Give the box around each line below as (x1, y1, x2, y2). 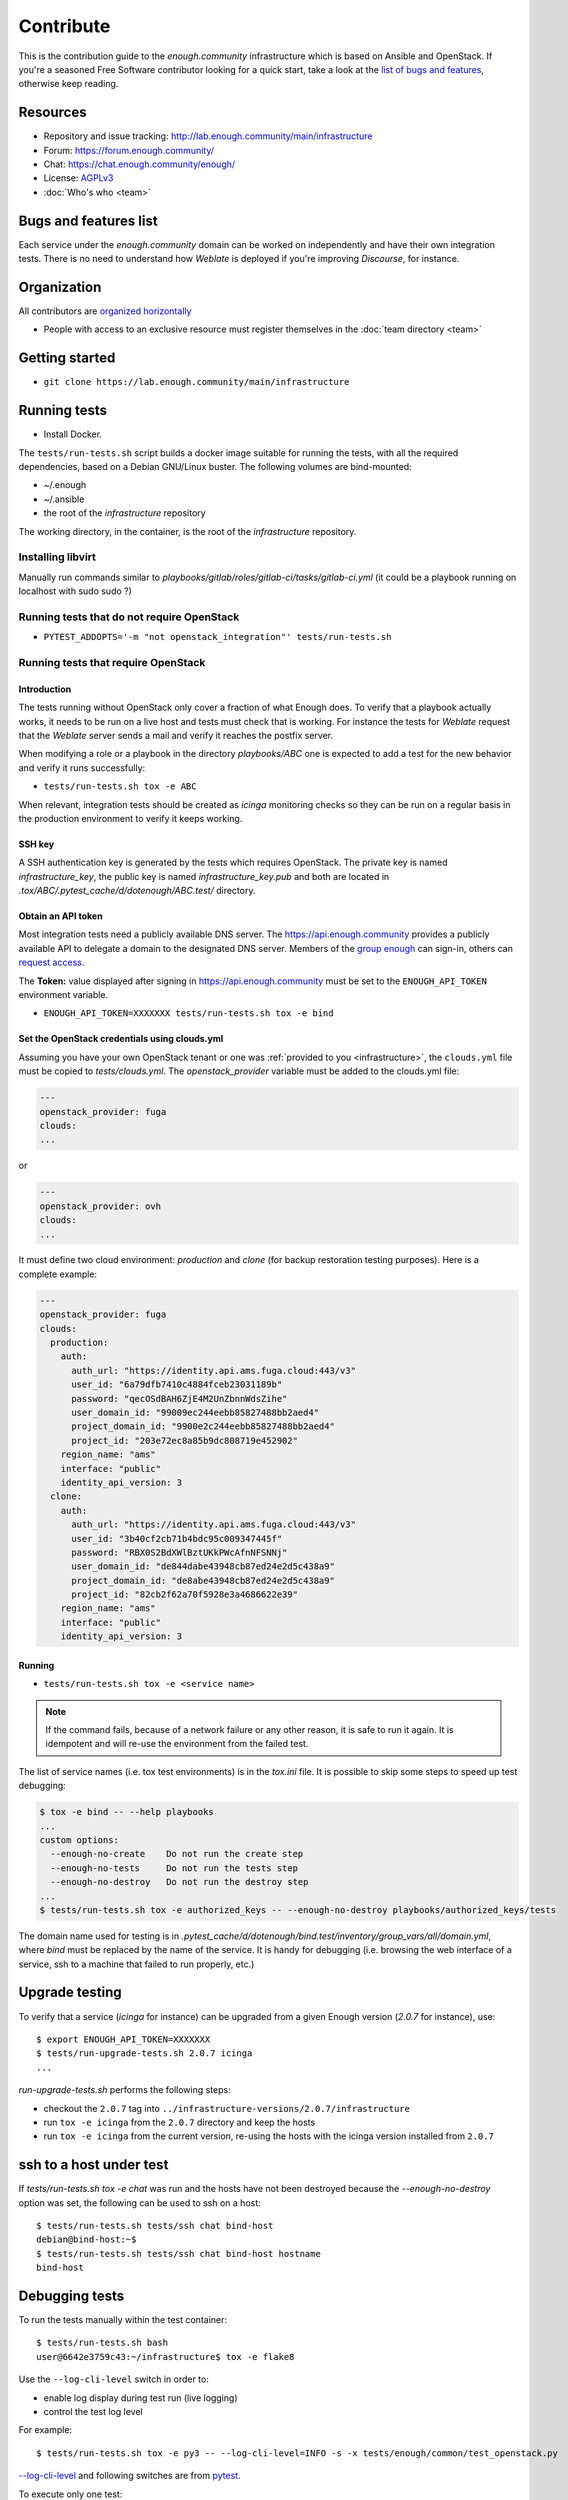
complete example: (18, 1268, 98, 1280)
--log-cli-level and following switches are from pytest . (18, 2470, 241, 2482)
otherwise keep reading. (18, 78, 119, 90)
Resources (18, 104, 87, 121)
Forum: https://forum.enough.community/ (43, 144, 215, 156)
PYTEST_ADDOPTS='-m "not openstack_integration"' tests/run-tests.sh (43, 631, 392, 643)
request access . (18, 956, 85, 969)
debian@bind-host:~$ (36, 2234, 137, 2245)
